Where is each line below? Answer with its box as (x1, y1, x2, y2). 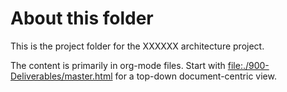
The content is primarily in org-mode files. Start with (10, 59, 226, 71)
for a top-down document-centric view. (114, 70, 277, 82)
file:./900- (227, 59, 270, 71)
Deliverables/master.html (10, 70, 113, 82)
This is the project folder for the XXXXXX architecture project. (10, 40, 265, 52)
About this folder (10, 7, 154, 30)
